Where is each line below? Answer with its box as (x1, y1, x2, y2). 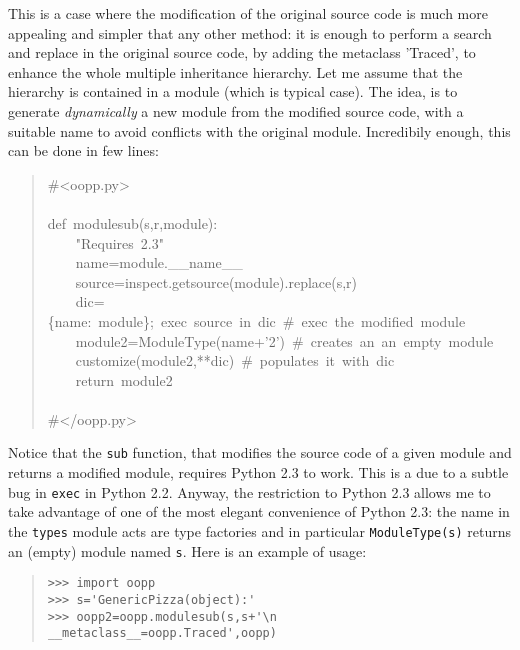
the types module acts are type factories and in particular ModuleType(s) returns (8, 520, 512, 541)
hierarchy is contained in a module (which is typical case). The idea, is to (8, 81, 458, 102)
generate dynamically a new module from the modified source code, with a (8, 100, 464, 121)
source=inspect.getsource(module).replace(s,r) (75, 271, 358, 292)
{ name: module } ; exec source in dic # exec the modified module (47, 310, 466, 331)
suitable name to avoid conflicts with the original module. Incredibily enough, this (8, 120, 511, 141)
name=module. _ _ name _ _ (75, 252, 243, 273)
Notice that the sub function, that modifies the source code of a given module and (8, 442, 512, 463)
